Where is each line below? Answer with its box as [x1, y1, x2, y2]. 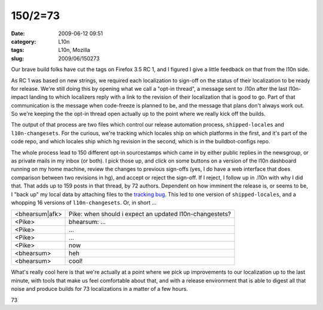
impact [11, 93, 28, 101]
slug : [11, 54, 24, 62]
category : [11, 38, 36, 45]
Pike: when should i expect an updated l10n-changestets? [69, 210, 231, 218]
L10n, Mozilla [58, 47, 90, 54]
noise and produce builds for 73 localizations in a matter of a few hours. [11, 286, 188, 293]
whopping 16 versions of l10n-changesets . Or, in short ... [11, 199, 157, 206]
